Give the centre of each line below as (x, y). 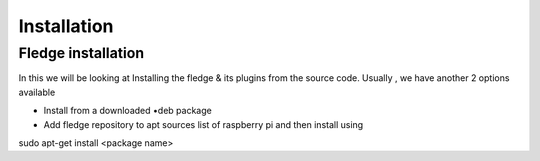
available (37, 92)
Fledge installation (81, 53)
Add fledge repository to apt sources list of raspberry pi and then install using (203, 124)
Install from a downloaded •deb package (127, 111)
